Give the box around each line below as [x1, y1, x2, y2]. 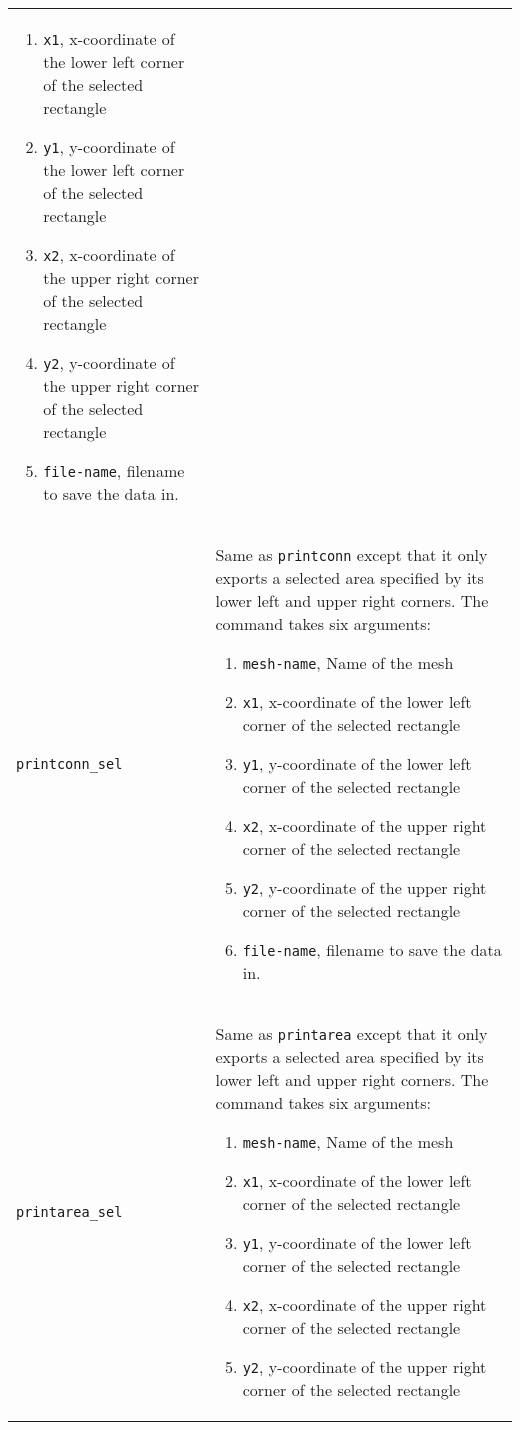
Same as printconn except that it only [215, 543, 488, 566]
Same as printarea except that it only [215, 1022, 488, 1045]
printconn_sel [16, 755, 123, 772]
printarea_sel [16, 1203, 123, 1220]
